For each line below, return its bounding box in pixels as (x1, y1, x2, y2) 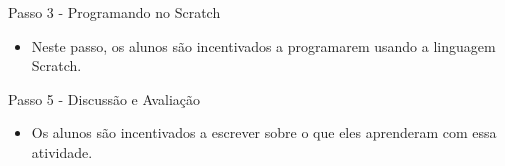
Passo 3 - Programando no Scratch (8, 2, 221, 22)
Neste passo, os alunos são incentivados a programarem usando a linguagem (31, 35, 496, 56)
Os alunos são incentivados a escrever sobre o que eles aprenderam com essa (31, 122, 497, 143)
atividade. (31, 141, 93, 162)
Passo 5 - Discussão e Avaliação (8, 88, 201, 109)
